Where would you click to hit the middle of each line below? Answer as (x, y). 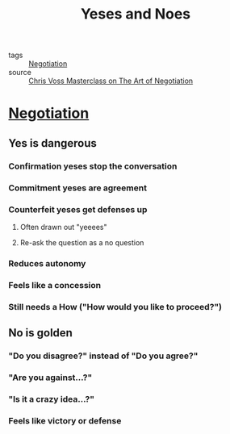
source (20, 73)
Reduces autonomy (47, 263)
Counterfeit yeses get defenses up (78, 209)
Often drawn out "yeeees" (63, 227)
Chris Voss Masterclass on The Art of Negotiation (111, 81)
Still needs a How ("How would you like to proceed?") (115, 307)
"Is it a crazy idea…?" (52, 399)
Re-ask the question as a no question (82, 242)
